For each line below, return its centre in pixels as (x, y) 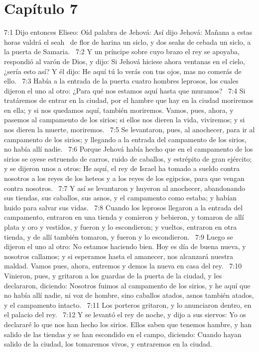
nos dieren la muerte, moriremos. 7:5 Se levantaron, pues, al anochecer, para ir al (129, 130)
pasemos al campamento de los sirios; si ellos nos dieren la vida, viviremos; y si (125, 120)
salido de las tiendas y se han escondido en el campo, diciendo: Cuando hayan (123, 334)
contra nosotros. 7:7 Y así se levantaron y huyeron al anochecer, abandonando (125, 188)
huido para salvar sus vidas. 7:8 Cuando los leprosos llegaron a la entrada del (124, 207)
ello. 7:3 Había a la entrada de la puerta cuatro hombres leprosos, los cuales (121, 81)
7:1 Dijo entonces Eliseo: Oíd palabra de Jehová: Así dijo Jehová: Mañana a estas (128, 32)
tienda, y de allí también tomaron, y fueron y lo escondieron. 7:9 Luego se (119, 236)
